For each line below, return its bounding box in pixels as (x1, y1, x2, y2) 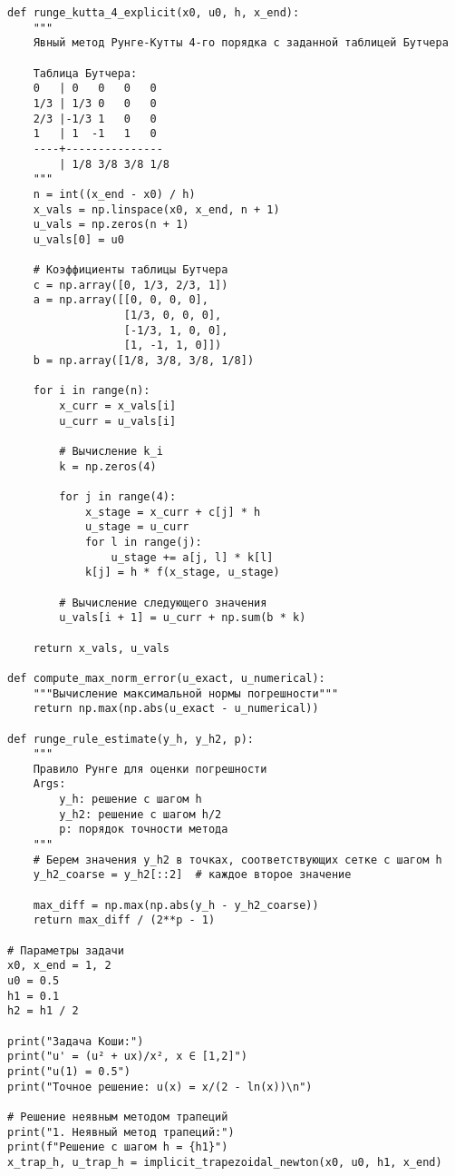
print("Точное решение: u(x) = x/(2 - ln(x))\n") (7, 1080, 313, 1093)
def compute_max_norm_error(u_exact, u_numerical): (7, 671, 325, 685)
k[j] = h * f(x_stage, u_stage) (84, 566, 280, 579)
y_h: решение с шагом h (59, 793, 202, 806)
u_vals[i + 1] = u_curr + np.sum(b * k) (59, 611, 306, 625)
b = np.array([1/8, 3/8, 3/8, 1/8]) (33, 354, 255, 368)
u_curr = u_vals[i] (59, 414, 177, 428)
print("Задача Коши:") (7, 1034, 144, 1048)
